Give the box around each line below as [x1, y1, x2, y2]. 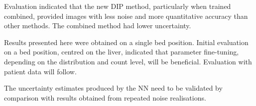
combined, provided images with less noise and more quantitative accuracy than [4, 10, 248, 21]
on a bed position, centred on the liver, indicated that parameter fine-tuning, [4, 47, 239, 57]
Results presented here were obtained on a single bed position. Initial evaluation [4, 37, 249, 47]
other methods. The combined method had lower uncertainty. [4, 20, 191, 31]
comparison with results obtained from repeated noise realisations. [4, 92, 206, 103]
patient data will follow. [4, 66, 77, 76]
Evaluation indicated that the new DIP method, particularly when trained [4, 1, 231, 11]
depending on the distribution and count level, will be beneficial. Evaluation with [4, 56, 252, 66]
